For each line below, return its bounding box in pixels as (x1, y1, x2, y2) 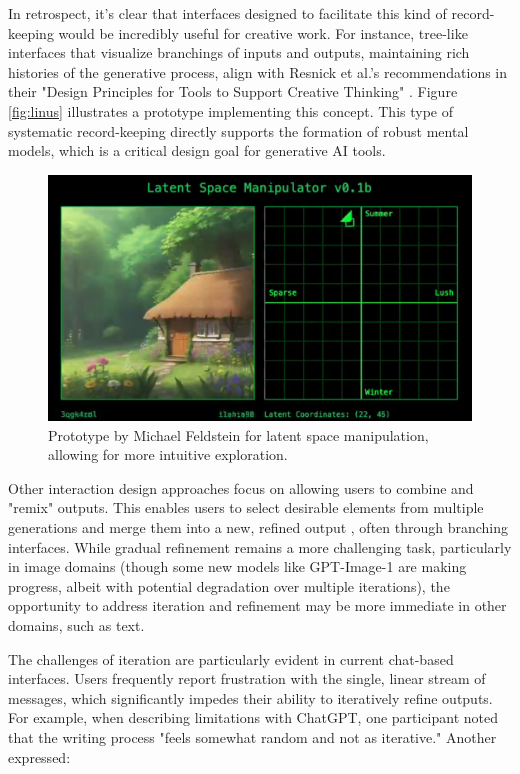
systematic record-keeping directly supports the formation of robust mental (8, 120, 469, 141)
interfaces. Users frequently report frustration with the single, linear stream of (8, 668, 486, 689)
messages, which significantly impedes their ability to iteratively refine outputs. (8, 687, 493, 708)
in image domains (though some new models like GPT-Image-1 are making (8, 556, 467, 577)
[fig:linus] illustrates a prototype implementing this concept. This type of (8, 100, 453, 121)
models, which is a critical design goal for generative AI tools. (8, 140, 386, 161)
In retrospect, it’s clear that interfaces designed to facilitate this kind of (8, 3, 447, 23)
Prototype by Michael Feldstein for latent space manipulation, (48, 424, 429, 445)
